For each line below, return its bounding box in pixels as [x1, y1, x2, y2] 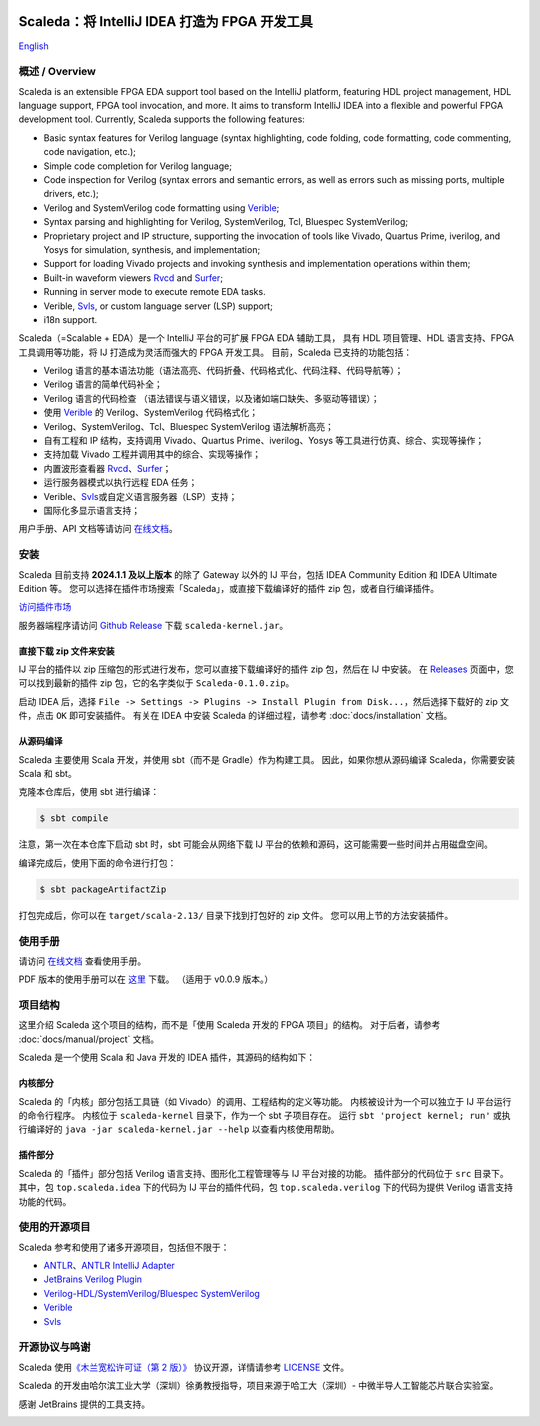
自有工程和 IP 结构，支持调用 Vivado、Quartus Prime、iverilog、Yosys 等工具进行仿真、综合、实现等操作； [43, 435, 485, 447]
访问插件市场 [18, 601, 72, 613]
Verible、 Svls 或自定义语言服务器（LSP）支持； [43, 490, 238, 502]
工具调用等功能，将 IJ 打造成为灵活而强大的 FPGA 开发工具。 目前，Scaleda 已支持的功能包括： [18, 346, 413, 358]
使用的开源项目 [18, 1220, 91, 1234]
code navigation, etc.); [43, 146, 137, 158]
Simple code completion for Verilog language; [43, 160, 232, 172]
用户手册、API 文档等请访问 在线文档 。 [18, 523, 179, 535]
